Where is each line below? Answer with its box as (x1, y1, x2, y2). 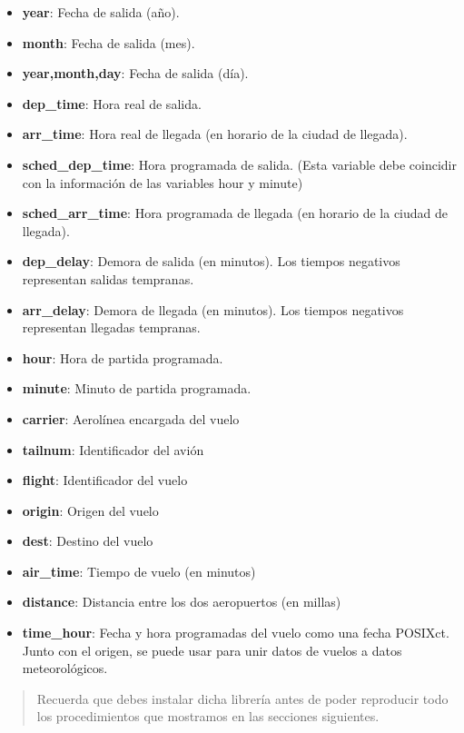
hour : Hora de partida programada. (22, 348, 223, 367)
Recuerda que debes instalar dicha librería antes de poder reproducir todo (36, 688, 449, 708)
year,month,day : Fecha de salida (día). (22, 64, 249, 83)
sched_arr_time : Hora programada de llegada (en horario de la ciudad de (22, 203, 449, 223)
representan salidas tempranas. (22, 269, 194, 288)
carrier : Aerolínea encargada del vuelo (22, 409, 240, 428)
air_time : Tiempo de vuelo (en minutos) (22, 561, 256, 580)
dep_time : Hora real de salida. (22, 94, 202, 113)
